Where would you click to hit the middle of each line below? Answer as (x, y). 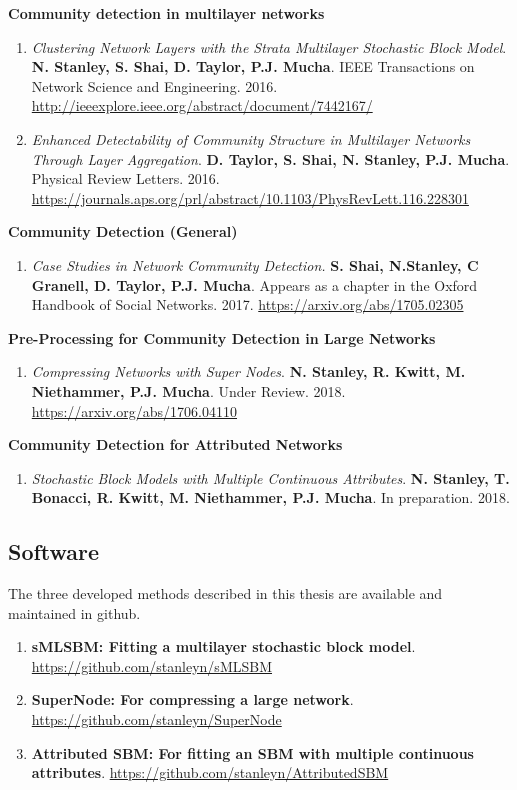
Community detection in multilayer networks (166, 13)
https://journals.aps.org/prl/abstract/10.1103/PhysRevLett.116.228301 (250, 197)
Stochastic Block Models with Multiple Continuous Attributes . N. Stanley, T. (270, 477)
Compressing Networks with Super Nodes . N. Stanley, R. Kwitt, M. (248, 371)
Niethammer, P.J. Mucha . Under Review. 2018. (188, 390)
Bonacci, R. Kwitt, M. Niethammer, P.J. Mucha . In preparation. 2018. (270, 497)
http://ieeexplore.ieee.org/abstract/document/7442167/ (202, 105)
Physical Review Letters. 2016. (125, 178)
